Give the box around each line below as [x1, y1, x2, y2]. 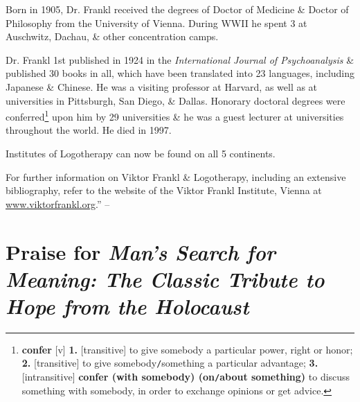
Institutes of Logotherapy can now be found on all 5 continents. [6, 146, 276, 160]
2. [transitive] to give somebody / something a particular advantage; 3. [21, 356, 318, 370]
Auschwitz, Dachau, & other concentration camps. [6, 29, 219, 44]
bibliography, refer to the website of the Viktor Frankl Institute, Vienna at [6, 183, 322, 198]
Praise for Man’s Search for [6, 237, 276, 266]
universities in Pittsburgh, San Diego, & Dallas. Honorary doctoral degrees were [6, 93, 345, 107]
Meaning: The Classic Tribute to [6, 264, 325, 293]
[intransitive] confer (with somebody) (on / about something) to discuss [21, 369, 350, 384]
